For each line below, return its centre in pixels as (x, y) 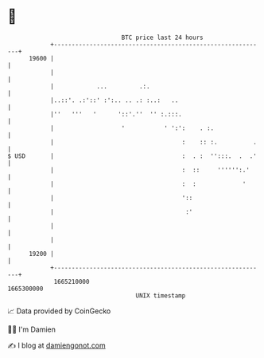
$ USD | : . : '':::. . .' (132, 156)
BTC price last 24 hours (162, 37)
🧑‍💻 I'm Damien (32, 329)
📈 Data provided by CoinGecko (59, 311)
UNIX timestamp (161, 295)
